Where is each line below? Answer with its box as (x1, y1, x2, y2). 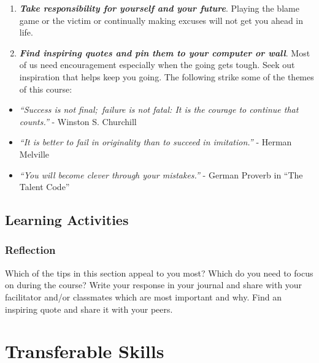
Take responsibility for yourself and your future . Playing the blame (19, 2, 299, 14)
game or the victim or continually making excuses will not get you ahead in (19, 13, 304, 26)
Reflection (5, 242, 56, 258)
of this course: (19, 82, 72, 95)
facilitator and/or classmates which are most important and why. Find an (5, 290, 282, 303)
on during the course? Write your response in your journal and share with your (5, 278, 302, 291)
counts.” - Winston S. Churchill (19, 115, 137, 128)
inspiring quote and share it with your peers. (5, 302, 173, 315)
